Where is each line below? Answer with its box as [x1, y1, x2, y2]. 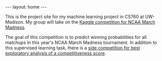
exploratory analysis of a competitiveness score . [5, 50, 106, 56]
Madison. [5, 19, 25, 25]
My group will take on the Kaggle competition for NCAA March [25, 19, 155, 25]
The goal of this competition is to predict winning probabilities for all [5, 34, 147, 40]
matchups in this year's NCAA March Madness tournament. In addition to [5, 39, 157, 45]
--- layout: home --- [5, 4, 47, 10]
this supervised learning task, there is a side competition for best [5, 45, 140, 51]
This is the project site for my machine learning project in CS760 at [5, 14, 144, 20]
